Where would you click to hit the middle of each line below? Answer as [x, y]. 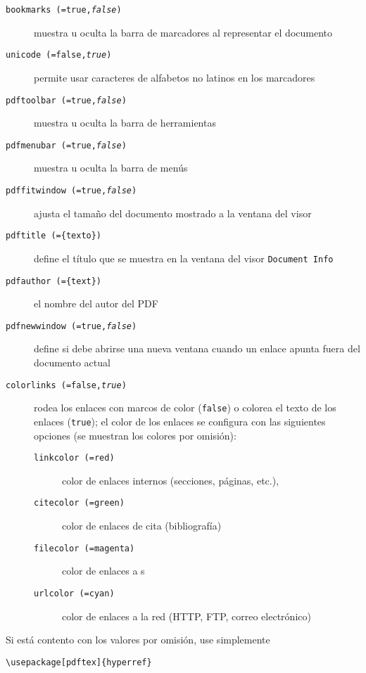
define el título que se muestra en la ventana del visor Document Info [184, 258]
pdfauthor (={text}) [54, 281]
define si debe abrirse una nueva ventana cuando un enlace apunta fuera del [197, 348]
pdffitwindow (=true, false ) [71, 191]
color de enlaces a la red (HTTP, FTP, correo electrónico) [187, 616]
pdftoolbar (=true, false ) [66, 100]
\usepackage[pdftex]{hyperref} [79, 662]
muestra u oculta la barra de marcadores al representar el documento [183, 32]
